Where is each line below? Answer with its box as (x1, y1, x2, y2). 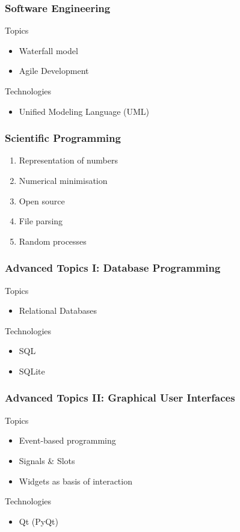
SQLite (19, 364, 45, 377)
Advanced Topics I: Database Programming (5, 260, 221, 275)
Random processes (19, 234, 87, 247)
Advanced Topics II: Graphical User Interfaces (5, 390, 235, 405)
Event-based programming (19, 434, 116, 447)
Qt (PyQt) (19, 515, 58, 527)
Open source (19, 194, 65, 207)
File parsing (19, 215, 63, 227)
